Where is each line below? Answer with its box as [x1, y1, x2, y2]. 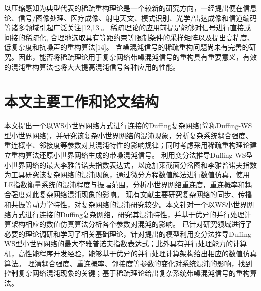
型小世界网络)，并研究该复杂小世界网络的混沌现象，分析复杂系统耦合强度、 [4, 130, 253, 140]
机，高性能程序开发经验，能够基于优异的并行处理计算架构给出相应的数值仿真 [4, 248, 257, 258]
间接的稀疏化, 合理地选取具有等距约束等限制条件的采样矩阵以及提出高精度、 [4, 32, 254, 42]
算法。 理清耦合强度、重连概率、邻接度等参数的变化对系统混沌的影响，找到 [4, 258, 252, 268]
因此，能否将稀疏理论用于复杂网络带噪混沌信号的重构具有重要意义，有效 [18, 51, 257, 62]
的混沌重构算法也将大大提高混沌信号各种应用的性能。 [4, 61, 180, 72]
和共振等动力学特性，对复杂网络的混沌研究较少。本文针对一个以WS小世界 [4, 199, 247, 210]
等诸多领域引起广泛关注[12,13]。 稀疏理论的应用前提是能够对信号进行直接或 [4, 22, 251, 33]
